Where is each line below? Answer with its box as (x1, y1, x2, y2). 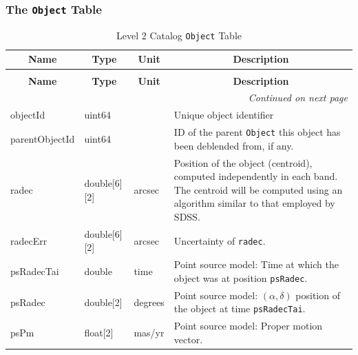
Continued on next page (248, 90, 348, 105)
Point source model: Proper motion (173, 318, 323, 333)
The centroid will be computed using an (173, 182, 343, 196)
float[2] (84, 325, 114, 340)
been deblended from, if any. (173, 138, 294, 152)
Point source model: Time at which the (173, 257, 339, 272)
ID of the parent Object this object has (173, 125, 341, 139)
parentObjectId (10, 131, 75, 145)
